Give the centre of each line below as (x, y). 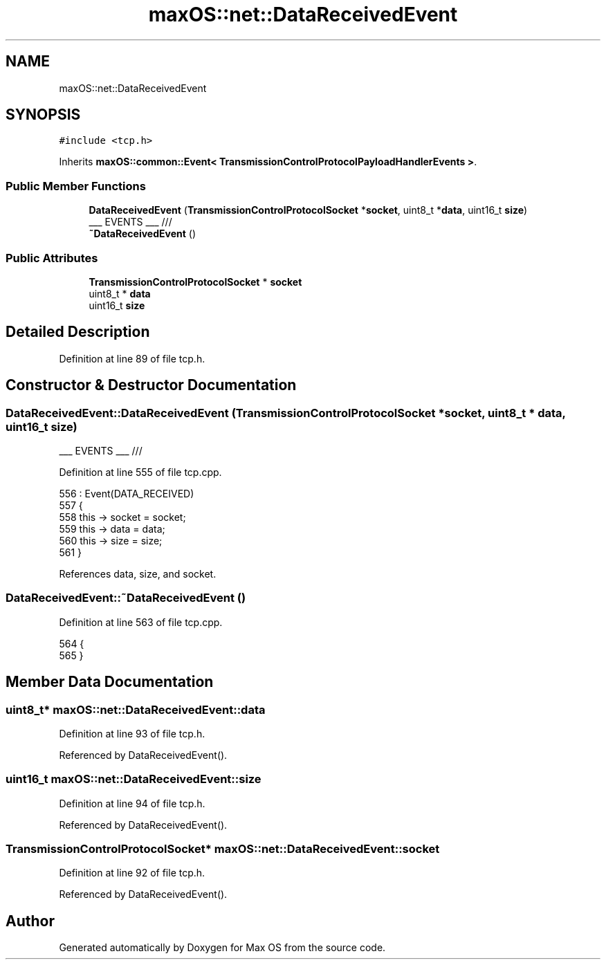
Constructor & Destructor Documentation (151, 385)
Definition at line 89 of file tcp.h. (132, 358)
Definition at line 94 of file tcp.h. (132, 803)
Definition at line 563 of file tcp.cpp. (141, 622)
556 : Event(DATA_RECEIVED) (127, 494)
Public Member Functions (76, 186)
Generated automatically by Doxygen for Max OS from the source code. (222, 948)
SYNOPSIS (43, 115)
